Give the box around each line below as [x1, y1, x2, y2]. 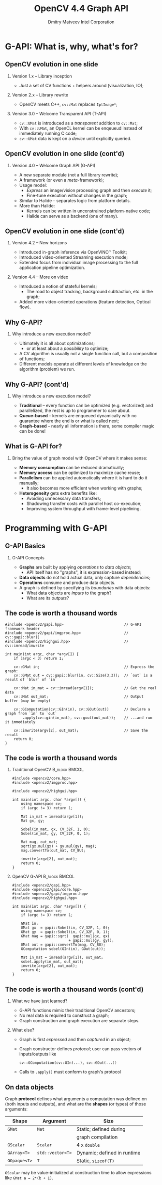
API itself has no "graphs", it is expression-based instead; [26, 569, 141, 575]
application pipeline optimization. [19, 265, 86, 270]
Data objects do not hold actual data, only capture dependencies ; [19, 574, 151, 580]
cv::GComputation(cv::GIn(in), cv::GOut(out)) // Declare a [14, 707, 150, 711]
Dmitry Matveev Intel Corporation [48, 19, 115, 25]
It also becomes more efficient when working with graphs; [26, 485, 143, 491]
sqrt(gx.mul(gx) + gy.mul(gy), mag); [21, 844, 97, 849]
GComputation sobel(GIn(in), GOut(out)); [21, 947, 105, 951]
